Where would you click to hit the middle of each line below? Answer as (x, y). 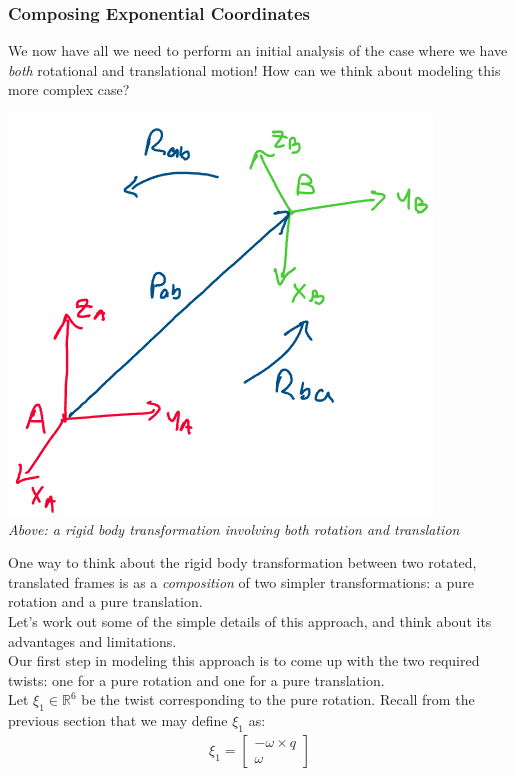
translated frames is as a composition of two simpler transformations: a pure (241, 581)
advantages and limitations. (92, 640)
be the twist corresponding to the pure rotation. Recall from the (278, 699)
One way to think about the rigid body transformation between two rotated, (242, 562)
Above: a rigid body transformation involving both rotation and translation (234, 528)
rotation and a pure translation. (105, 601)
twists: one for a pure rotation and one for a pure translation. (196, 679)
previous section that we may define (118, 720)
